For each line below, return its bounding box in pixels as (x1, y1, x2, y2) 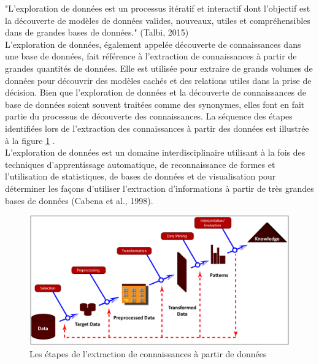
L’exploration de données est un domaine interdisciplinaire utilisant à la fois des (5, 146, 306, 159)
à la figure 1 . (5, 134, 55, 146)
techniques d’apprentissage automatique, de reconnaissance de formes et (5, 157, 275, 170)
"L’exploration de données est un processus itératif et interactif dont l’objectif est (5, 2, 310, 14)
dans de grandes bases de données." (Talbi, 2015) (5, 26, 189, 39)
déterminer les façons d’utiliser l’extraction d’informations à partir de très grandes (5, 181, 314, 194)
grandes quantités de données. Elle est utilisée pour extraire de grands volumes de (5, 61, 313, 74)
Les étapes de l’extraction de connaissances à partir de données (29, 347, 267, 360)
